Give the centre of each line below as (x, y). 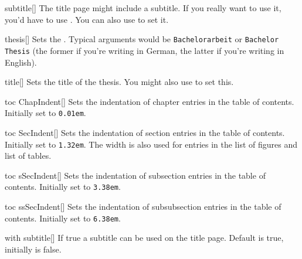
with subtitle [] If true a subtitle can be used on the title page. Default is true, (144, 238)
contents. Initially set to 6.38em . (63, 218)
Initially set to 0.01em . (45, 113)
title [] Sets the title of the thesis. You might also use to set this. (119, 82)
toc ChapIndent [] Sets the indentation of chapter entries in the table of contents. (150, 101)
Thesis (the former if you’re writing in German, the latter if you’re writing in (145, 50)
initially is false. (33, 249)
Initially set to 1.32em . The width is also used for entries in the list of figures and (151, 144)
